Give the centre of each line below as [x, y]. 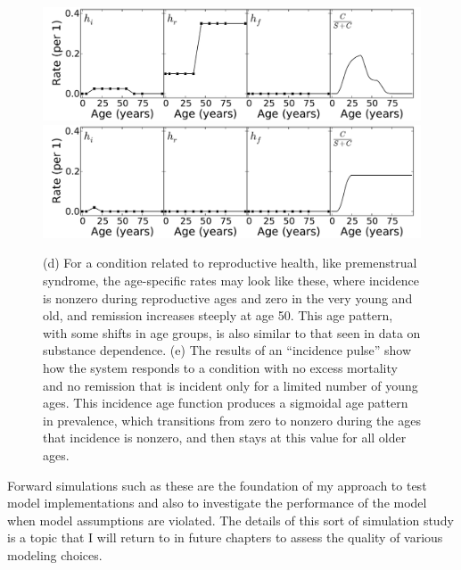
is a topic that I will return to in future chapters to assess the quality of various [225, 537]
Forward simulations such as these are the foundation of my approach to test [217, 485]
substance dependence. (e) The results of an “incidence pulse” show [227, 350]
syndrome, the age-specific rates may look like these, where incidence [231, 280]
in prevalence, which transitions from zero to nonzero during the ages [232, 420]
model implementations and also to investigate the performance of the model [217, 503]
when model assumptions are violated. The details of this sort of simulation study [230, 520]
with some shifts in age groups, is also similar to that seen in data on [232, 332]
